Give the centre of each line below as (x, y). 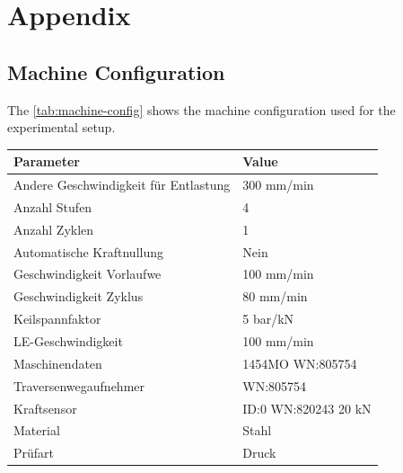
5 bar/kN (268, 319)
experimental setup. (61, 127)
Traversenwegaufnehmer (79, 385)
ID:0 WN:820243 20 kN (307, 408)
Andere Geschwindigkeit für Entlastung (122, 185)
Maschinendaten (58, 363)
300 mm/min (278, 185)
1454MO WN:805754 (300, 363)
